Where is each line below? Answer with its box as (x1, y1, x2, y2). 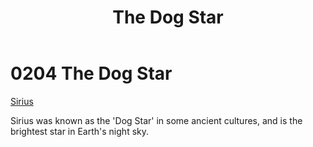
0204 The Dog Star (10, 62, 173, 85)
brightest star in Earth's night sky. (10, 125, 150, 137)
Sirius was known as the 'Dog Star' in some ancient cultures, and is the (10, 114, 303, 126)
